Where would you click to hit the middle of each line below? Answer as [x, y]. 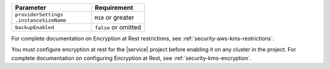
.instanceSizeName [41, 20]
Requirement [114, 8]
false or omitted [118, 27]
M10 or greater [115, 17]
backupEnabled [35, 27]
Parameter [31, 8]
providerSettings [39, 15]
